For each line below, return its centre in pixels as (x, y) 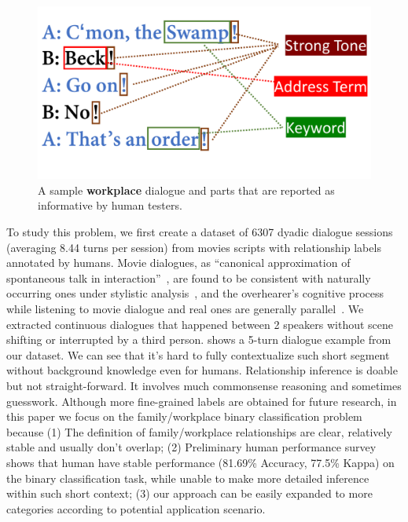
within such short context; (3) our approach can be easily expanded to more (189, 493)
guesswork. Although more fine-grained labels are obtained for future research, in (202, 401)
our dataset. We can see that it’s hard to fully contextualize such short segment (198, 354)
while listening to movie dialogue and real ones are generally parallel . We (185, 309)
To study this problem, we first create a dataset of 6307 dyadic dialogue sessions (200, 232)
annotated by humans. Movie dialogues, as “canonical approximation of (178, 263)
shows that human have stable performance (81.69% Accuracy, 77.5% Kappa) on (200, 462)
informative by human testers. (110, 205)
